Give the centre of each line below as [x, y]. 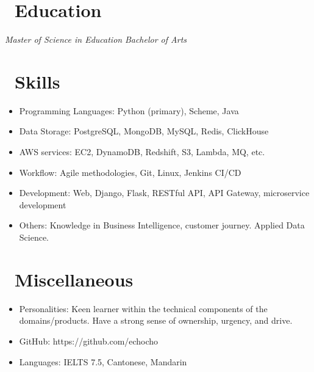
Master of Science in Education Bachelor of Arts [96, 39]
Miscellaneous [74, 279]
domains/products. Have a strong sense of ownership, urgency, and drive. [156, 320]
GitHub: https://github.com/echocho [89, 341]
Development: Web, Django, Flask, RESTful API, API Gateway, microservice [164, 193]
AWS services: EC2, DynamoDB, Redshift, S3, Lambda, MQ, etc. [142, 152]
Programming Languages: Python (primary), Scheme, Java [129, 110]
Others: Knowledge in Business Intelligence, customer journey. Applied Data [162, 225]
